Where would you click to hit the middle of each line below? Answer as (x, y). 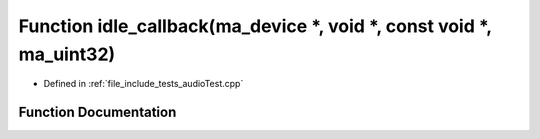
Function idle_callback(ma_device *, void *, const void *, (255, 26)
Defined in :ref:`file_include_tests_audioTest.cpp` (143, 84)
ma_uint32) (67, 54)
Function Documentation (97, 112)
